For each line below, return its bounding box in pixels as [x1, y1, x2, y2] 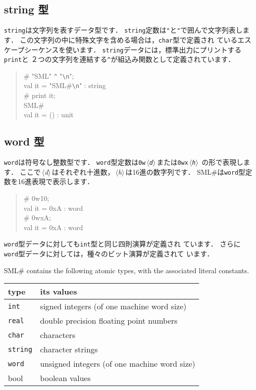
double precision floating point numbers [40, 315, 178, 327]
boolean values [40, 372, 91, 384]
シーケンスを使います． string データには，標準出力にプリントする [24, 44, 242, 54]
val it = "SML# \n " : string [23, 80, 106, 91]
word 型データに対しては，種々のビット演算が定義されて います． [4, 248, 214, 259]
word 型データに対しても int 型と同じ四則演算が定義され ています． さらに [4, 239, 241, 249]
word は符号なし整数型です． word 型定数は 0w [4, 157, 146, 167]
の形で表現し [202, 157, 244, 167]
